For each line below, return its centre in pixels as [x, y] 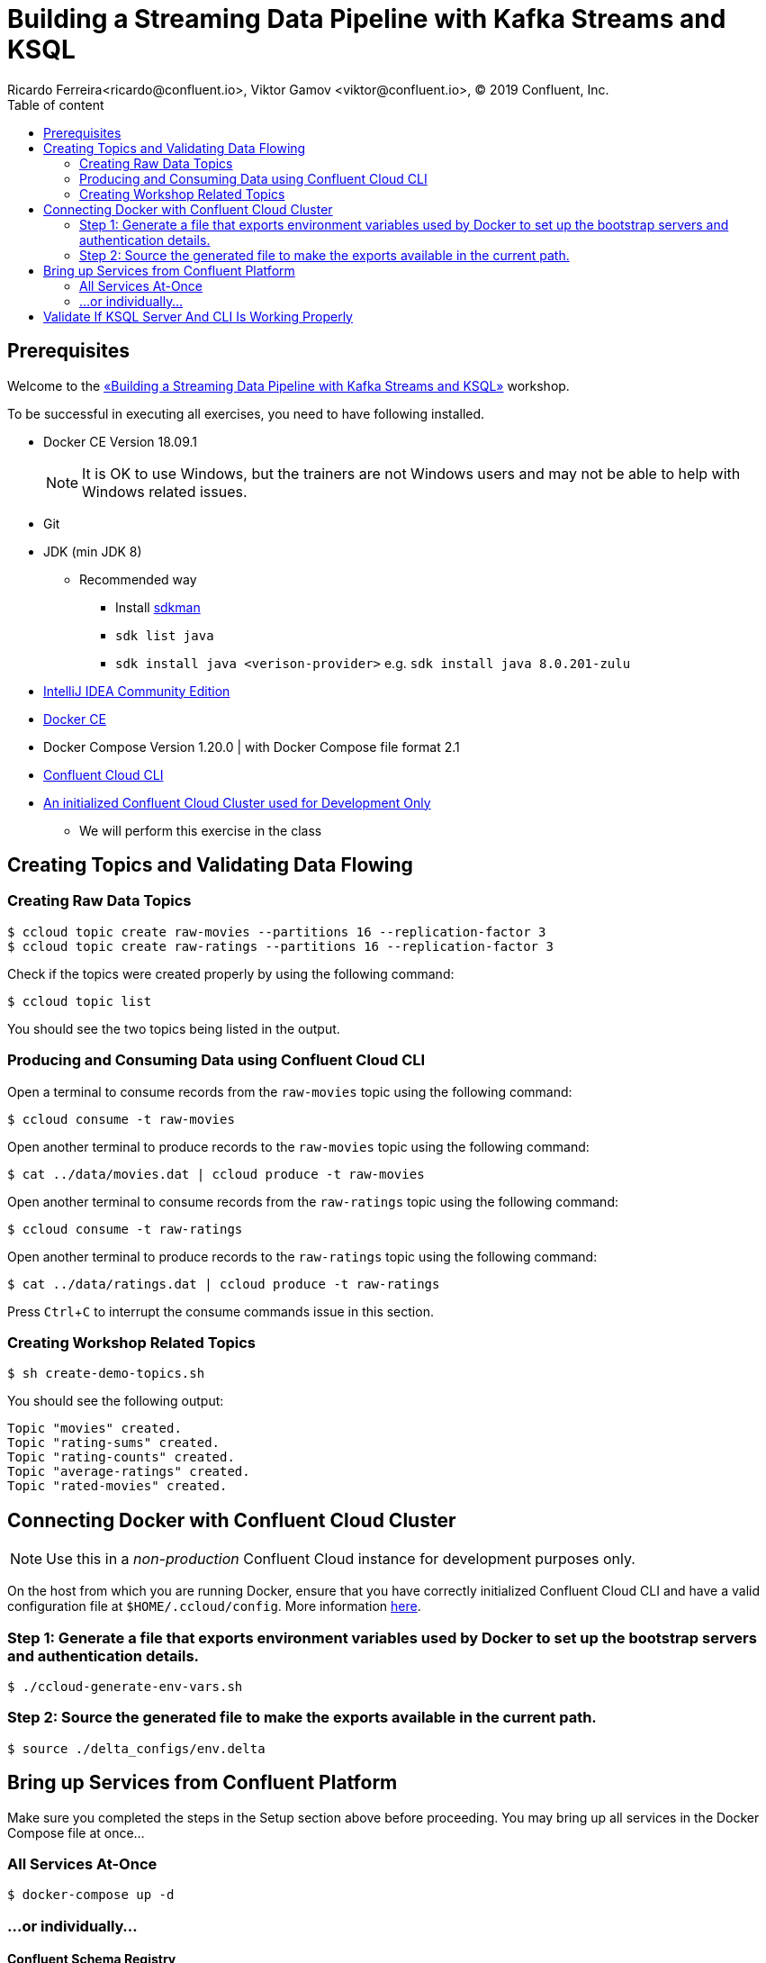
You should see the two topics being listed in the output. [174, 1028]
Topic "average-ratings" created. [129, 1472]
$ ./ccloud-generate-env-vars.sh [125, 1686]
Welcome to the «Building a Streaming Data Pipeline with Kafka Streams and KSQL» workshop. [288, 385]
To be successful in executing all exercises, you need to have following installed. [246, 413]
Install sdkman [158, 607]
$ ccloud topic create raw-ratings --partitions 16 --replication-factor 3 [280, 946]
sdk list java [165, 635]
